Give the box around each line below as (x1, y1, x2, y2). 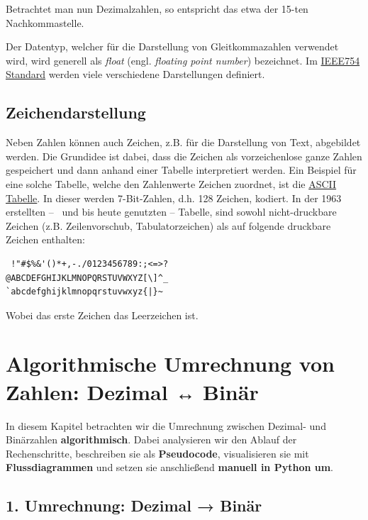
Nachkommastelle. (6, 15, 84, 30)
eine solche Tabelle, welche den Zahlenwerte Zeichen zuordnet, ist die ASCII (6, 176, 337, 191)
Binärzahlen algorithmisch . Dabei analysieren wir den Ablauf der (6, 432, 297, 447)
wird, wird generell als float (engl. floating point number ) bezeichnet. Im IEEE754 (6, 52, 360, 67)
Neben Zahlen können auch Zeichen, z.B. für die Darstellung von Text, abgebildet (6, 135, 361, 150)
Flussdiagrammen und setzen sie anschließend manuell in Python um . (6, 460, 334, 475)
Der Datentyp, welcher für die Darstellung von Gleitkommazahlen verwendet (6, 39, 339, 54)
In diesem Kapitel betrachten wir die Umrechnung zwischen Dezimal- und (6, 418, 326, 433)
